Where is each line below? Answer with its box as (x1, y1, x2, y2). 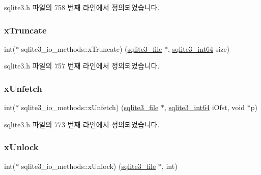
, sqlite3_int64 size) (167, 43, 230, 54)
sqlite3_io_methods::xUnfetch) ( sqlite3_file (21, 102, 159, 113)
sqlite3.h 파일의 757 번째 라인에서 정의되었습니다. (4, 60, 160, 71)
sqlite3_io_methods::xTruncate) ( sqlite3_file (21, 43, 162, 54)
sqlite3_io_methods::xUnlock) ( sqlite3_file (21, 160, 156, 171)
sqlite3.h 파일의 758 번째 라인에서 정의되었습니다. (4, 2, 160, 12)
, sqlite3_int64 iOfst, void (164, 102, 245, 113)
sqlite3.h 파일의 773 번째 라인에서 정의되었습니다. (4, 119, 160, 129)
